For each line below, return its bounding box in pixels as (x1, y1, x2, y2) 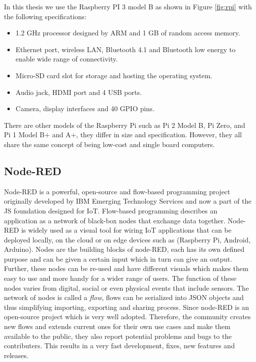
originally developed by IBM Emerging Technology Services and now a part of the (4, 196, 252, 206)
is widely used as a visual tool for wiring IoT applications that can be (21, 225, 231, 235)
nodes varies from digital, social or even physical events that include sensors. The (4, 282, 249, 293)
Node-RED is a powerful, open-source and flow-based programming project (4, 186, 230, 196)
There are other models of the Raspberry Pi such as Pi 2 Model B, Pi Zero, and (4, 120, 245, 130)
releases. (4, 350, 29, 360)
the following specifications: (4, 11, 87, 21)
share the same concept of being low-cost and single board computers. (4, 139, 215, 149)
